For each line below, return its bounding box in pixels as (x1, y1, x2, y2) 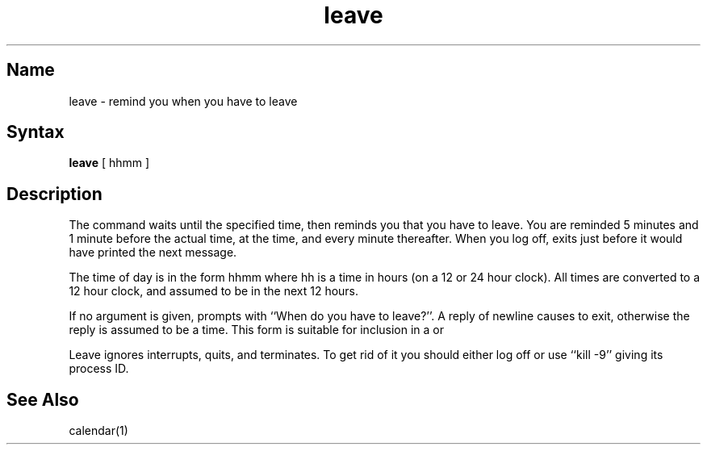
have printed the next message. (69, 245, 237, 260)
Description (6, 183, 102, 204)
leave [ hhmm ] (69, 156, 150, 170)
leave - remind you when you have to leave (69, 94, 298, 108)
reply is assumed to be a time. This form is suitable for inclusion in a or (69, 323, 445, 337)
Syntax (6, 122, 65, 143)
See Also (6, 389, 79, 410)
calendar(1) (69, 424, 128, 438)
